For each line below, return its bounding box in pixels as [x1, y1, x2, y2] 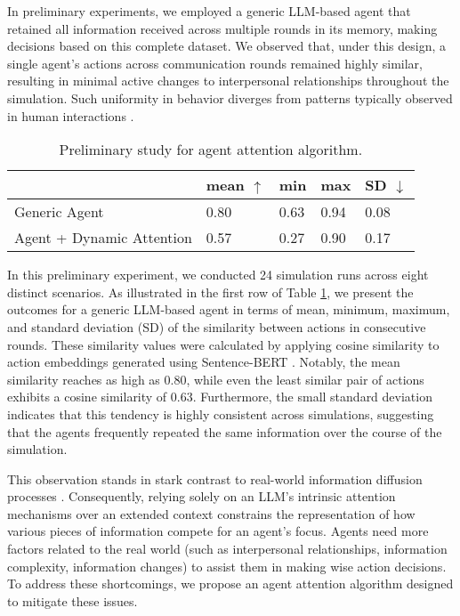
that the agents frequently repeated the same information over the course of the [7, 422, 442, 441]
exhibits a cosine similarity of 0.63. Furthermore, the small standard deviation [7, 387, 432, 406]
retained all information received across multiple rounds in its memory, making [7, 19, 438, 37]
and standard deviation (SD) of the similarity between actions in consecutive [7, 317, 426, 336]
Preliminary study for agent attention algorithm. [59, 139, 363, 160]
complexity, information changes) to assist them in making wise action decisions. [7, 556, 447, 575]
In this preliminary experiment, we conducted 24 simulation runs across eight [7, 265, 429, 284]
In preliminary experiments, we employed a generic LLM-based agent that [7, 2, 411, 20]
